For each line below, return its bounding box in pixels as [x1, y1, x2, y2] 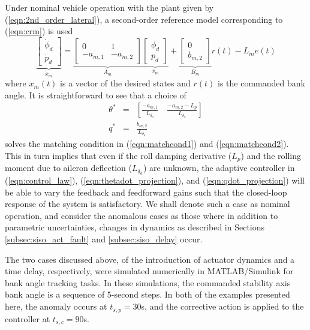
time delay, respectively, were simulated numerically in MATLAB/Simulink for [5, 265, 294, 277]
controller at [5, 312, 50, 325]
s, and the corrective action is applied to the [141, 300, 304, 313]
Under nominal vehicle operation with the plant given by [5, 1, 214, 13]
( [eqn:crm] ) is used [5, 25, 73, 37]
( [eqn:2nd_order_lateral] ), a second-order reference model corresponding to [5, 13, 283, 25]
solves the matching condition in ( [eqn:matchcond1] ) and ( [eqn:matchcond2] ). [5, 137, 289, 150]
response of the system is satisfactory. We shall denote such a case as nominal [5, 197, 290, 210]
